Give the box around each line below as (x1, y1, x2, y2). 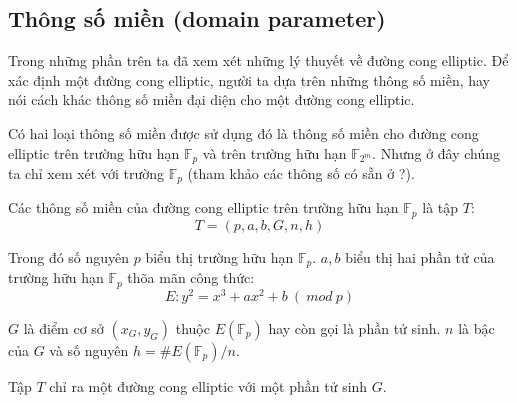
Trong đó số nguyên (8, 246, 130, 267)
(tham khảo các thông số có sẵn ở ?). (187, 163, 415, 184)
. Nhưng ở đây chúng (372, 142, 501, 163)
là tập (422, 197, 459, 218)
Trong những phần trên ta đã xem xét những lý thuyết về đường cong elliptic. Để (8, 50, 509, 71)
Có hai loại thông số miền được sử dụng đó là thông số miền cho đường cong (8, 122, 479, 143)
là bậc (458, 317, 495, 338)
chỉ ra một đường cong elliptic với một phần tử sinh (49, 375, 368, 396)
